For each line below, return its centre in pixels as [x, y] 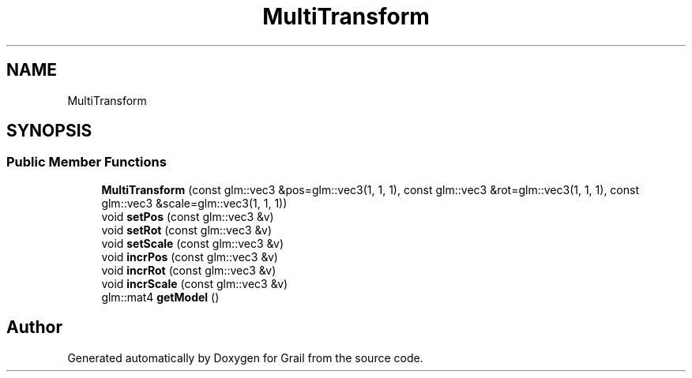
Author [34, 327]
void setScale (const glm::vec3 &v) [193, 243]
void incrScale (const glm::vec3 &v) [195, 283]
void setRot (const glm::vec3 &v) [186, 230]
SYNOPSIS [49, 131]
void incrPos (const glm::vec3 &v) [190, 256]
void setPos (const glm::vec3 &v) [188, 216]
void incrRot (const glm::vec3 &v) [189, 270]
